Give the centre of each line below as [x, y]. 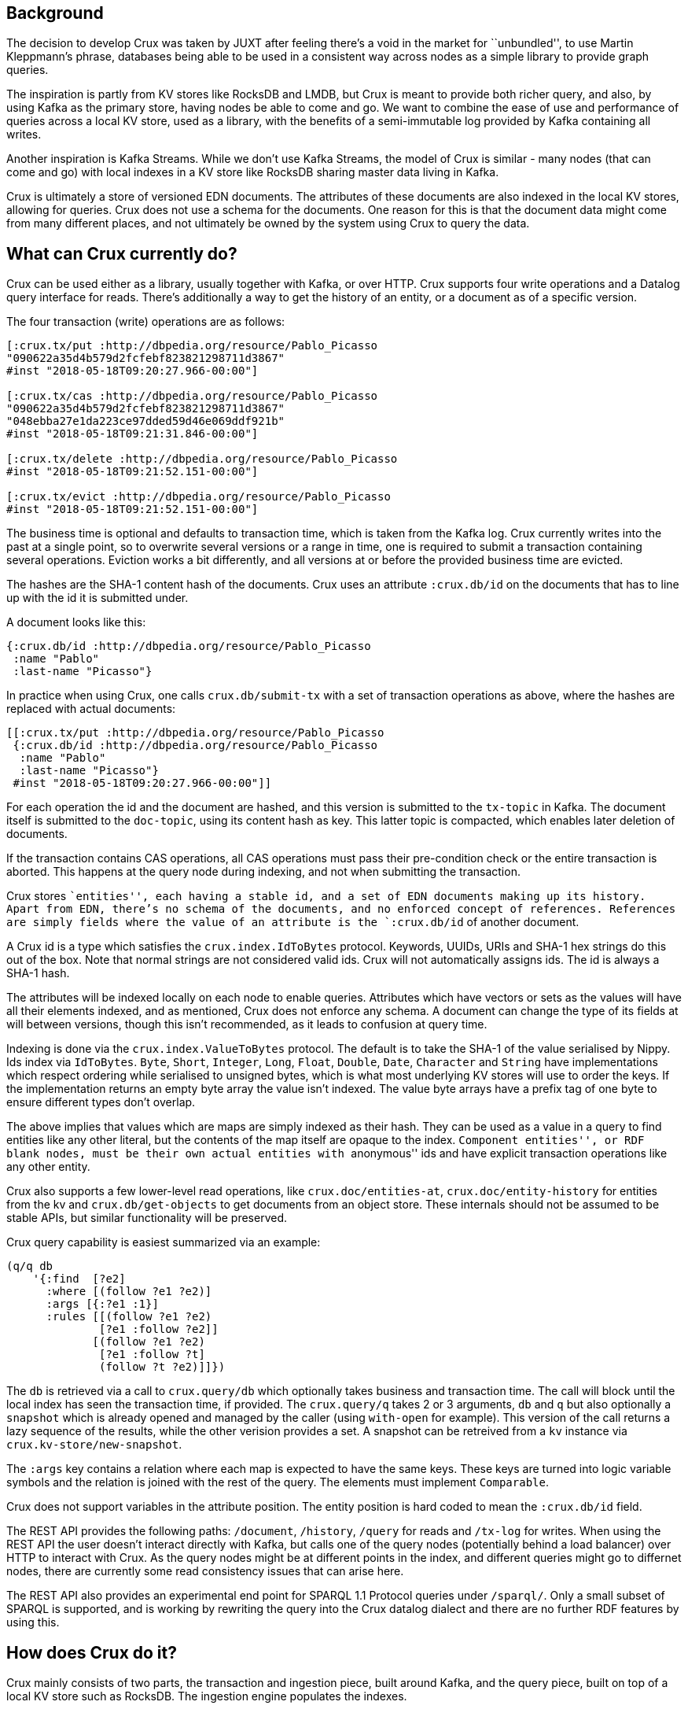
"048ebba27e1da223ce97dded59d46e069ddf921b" [146, 421]
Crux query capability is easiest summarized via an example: [164, 1242]
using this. [33, 1622]
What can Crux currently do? [122, 253]
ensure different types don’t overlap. [101, 1102]
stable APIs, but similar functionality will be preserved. [147, 1218]
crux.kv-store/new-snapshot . [94, 1445]
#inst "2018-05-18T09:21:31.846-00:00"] [132, 434]
